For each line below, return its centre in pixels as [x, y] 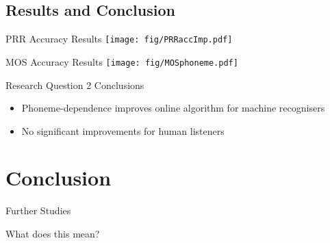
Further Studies [38, 210]
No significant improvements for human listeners [123, 130]
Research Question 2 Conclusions [75, 85]
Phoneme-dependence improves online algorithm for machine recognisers [173, 108]
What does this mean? [53, 234]
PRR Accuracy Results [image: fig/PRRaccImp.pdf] [119, 39]
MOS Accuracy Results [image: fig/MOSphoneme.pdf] [122, 61]
